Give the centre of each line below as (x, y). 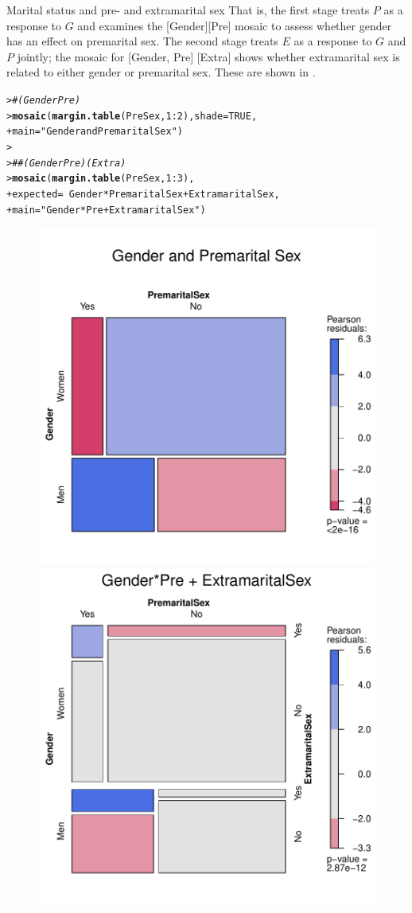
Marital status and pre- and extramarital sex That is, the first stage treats (188, 10)
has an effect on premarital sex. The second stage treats (142, 41)
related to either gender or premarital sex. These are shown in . (161, 72)
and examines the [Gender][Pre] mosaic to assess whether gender (235, 25)
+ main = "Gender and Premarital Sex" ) (95, 132)
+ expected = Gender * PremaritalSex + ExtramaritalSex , (143, 194)
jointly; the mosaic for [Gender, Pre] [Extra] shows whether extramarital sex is (208, 56)
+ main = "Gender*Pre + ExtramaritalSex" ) (106, 210)
